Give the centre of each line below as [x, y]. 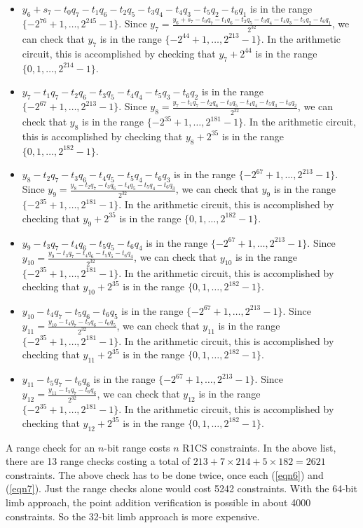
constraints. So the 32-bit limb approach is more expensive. [133, 516]
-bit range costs [137, 447]
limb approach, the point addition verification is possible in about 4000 [158, 502]
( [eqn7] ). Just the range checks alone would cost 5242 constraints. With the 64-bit [181, 488]
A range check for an [50, 447]
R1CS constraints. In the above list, [259, 447]
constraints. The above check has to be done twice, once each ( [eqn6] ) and [165, 474]
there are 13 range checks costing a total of [98, 461]
